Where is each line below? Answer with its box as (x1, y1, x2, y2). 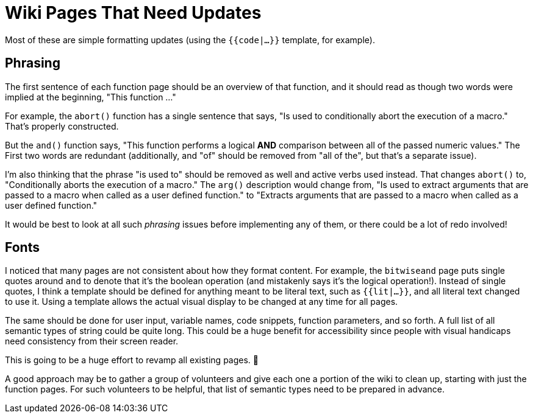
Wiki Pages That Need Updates (5, 2, 262, 23)
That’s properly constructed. (5, 120, 119, 131)
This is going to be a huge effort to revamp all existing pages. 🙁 (5, 355, 259, 366)
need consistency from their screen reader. (5, 336, 179, 347)
